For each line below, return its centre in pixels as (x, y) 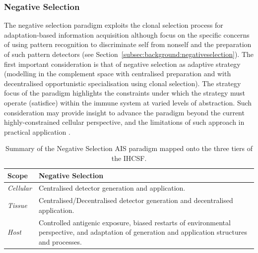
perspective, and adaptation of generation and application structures (143, 232)
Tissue (17, 205)
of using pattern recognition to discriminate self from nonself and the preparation (128, 44)
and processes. (60, 241)
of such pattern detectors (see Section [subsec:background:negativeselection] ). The (129, 54)
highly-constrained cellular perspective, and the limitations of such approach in (124, 122)
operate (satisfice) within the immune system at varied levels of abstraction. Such (128, 102)
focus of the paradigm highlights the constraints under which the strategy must (125, 93)
